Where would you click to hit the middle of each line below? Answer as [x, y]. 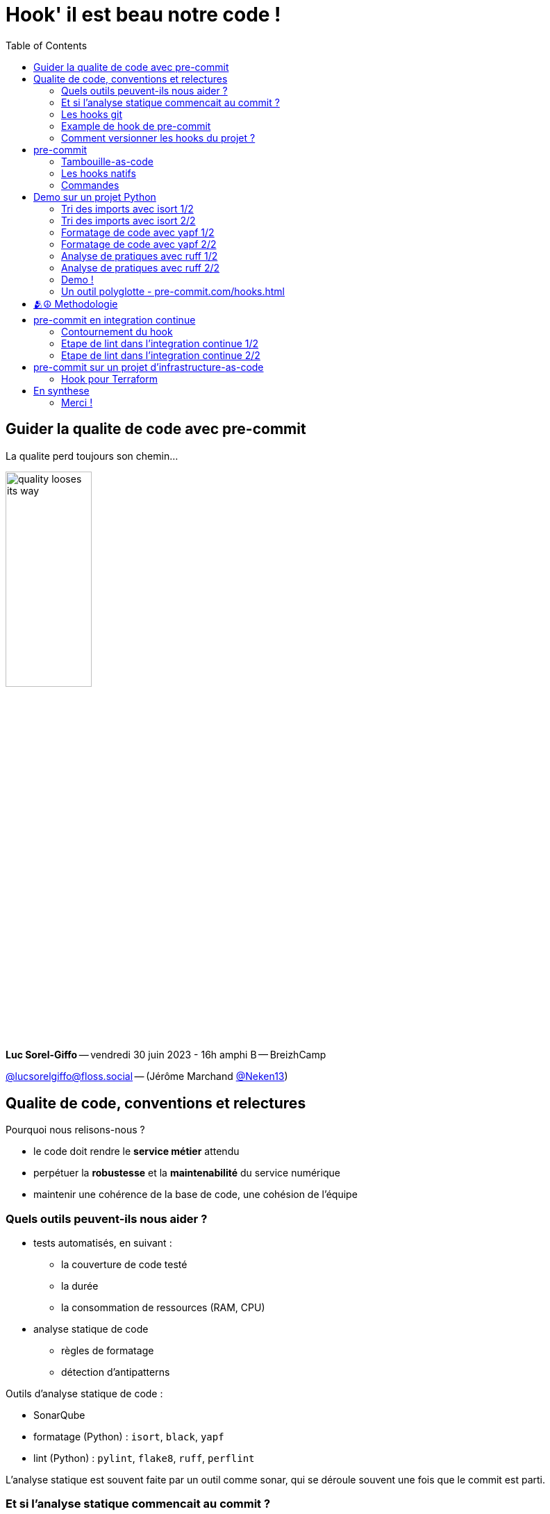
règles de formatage [108, 1350]
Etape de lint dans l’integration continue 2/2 [161, 355]
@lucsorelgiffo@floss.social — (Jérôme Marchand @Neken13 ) [147, 1076]
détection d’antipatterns [116, 1372]
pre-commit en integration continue [115, 319]
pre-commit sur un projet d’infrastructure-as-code [149, 367]
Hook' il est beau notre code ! [143, 15]
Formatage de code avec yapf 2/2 [139, 244]
